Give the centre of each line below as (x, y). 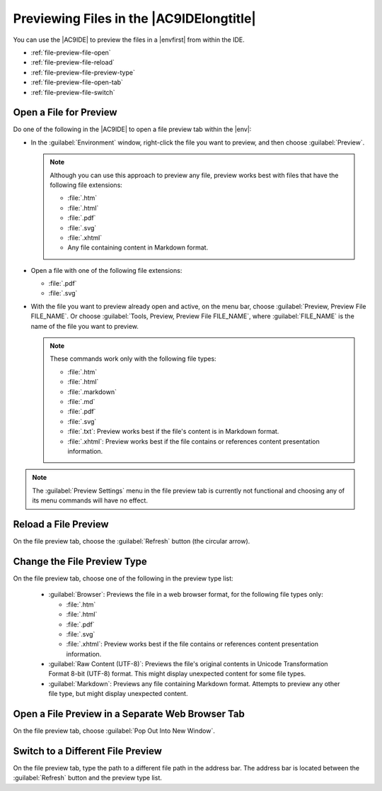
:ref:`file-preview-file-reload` (73, 62)
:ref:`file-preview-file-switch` (73, 92)
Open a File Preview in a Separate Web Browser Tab (129, 714)
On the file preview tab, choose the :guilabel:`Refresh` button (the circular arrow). (132, 542)
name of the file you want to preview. (85, 326)
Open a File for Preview (65, 112)
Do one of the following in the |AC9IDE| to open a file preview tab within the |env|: (132, 129)
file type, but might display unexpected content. (118, 694)
